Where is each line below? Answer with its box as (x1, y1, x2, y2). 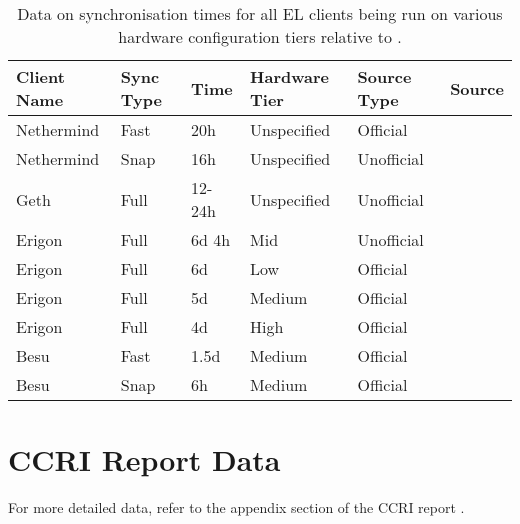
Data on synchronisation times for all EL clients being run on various (17, 2, 503, 25)
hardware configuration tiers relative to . (118, 25, 402, 48)
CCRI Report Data (8, 439, 281, 480)
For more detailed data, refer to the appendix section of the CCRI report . (8, 497, 465, 518)
